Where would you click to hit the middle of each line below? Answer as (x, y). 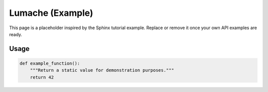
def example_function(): (50, 63)
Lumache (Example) (51, 13)
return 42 (42, 77)
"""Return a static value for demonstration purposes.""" (102, 70)
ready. (16, 34)
